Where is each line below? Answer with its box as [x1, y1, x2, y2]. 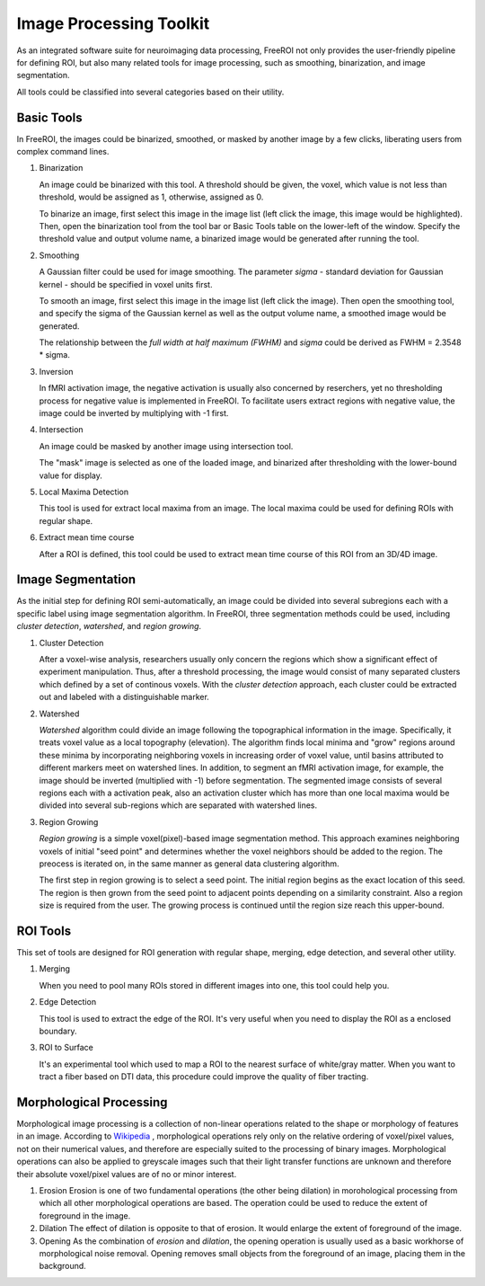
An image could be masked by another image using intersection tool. [39, 440, 294, 451]
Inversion [39, 366, 74, 377]
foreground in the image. [39, 1210, 131, 1221]
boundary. [39, 1025, 77, 1036]
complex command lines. [16, 146, 110, 157]
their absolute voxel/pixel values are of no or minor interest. [16, 1168, 237, 1179]
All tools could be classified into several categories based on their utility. [16, 86, 285, 97]
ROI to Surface [39, 1042, 93, 1053]
